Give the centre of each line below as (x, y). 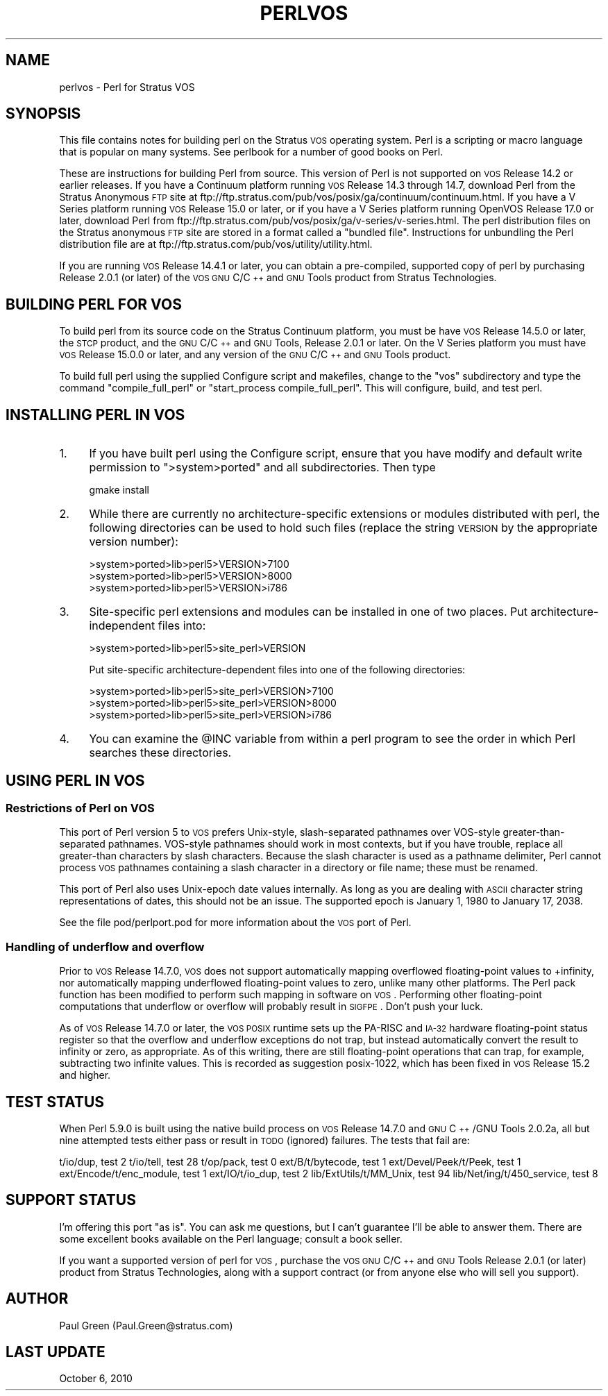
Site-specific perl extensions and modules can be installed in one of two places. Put (308, 612)
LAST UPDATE (56, 1352)
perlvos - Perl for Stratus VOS (127, 87)
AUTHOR (37, 1299)
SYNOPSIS (43, 114)
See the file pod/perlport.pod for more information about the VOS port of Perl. (235, 923)
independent (122, 626)
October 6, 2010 (96, 1379)
